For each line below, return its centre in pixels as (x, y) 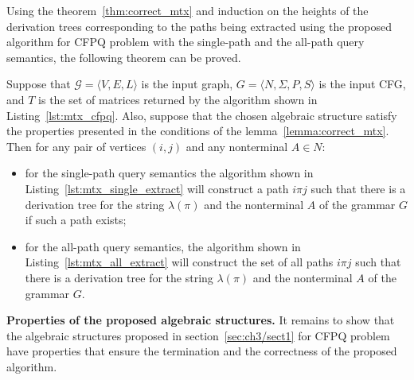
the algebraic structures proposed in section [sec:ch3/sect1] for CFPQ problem (198, 335)
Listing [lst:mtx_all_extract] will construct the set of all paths (179, 262)
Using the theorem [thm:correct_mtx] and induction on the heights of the (187, 10)
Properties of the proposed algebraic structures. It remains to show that (201, 320)
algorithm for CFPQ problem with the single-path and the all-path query (186, 42)
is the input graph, (187, 84)
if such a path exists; (76, 220)
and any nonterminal (237, 146)
